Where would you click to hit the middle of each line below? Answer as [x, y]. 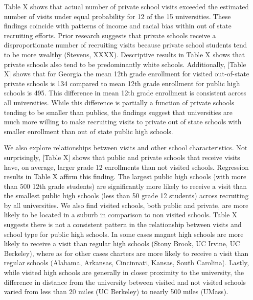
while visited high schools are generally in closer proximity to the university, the [124, 272]
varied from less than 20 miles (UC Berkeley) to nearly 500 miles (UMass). [116, 291]
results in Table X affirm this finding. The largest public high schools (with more [125, 176]
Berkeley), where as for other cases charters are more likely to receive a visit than [126, 253]
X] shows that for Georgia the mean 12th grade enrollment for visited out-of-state [127, 74]
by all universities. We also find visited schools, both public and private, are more [126, 205]
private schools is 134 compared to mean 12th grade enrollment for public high [122, 83]
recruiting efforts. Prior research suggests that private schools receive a [110, 35]
